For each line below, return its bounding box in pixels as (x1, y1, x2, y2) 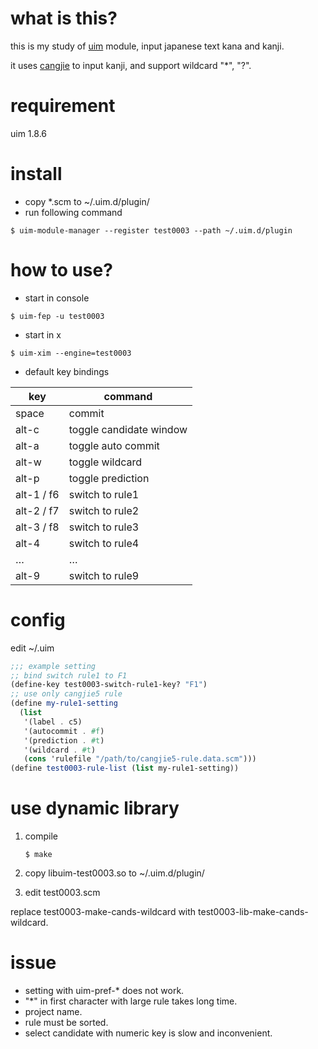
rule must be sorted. (24, 1017, 109, 1029)
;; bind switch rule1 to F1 (10, 670, 128, 681)
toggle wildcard (68, 455, 143, 469)
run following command (24, 206, 123, 218)
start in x (24, 328, 62, 341)
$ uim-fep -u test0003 (10, 311, 105, 321)
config (10, 608, 66, 631)
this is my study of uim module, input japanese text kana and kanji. (10, 40, 285, 52)
